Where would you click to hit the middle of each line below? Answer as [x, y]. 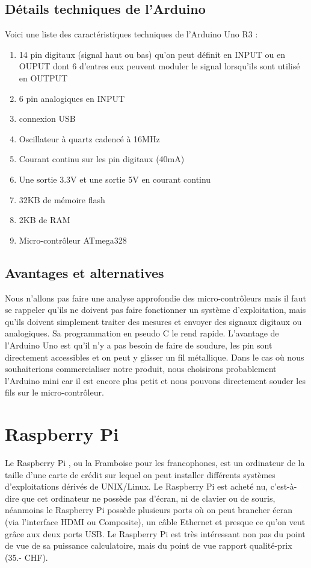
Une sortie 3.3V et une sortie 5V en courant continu [115, 179]
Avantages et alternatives [85, 272]
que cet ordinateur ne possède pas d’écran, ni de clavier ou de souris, [149, 498]
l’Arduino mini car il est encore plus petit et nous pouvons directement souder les [155, 380]
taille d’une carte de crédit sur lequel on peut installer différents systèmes [140, 474]
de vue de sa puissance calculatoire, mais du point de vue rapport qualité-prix [149, 545]
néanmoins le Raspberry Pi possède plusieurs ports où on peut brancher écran [149, 510]
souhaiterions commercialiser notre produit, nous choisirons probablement [141, 369]
